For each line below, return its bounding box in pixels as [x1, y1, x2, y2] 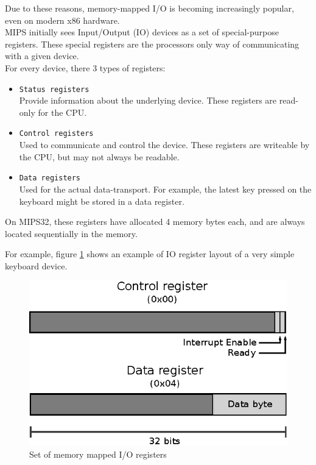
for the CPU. [38, 105, 87, 118]
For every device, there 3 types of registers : [5, 61, 166, 74]
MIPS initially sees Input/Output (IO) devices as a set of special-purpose [5, 26, 279, 38]
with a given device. [5, 49, 79, 62]
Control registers [19, 129, 94, 138]
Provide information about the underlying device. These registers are [19, 94, 277, 107]
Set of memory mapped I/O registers [29, 447, 167, 460]
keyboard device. [5, 259, 68, 272]
